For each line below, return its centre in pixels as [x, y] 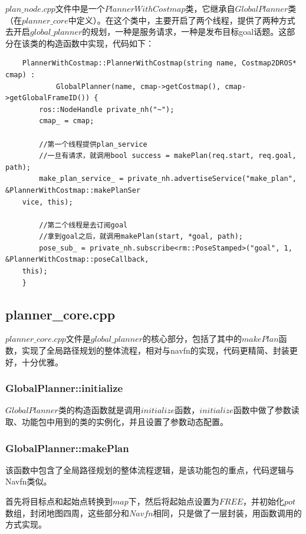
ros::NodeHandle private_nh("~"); [107, 109]
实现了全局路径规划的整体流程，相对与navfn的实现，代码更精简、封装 [155, 350]
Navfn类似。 [29, 481]
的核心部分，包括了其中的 [193, 339]
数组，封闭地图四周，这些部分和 [67, 512]
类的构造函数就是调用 [99, 410]
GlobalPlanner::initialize [64, 388]
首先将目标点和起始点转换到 [59, 501]
